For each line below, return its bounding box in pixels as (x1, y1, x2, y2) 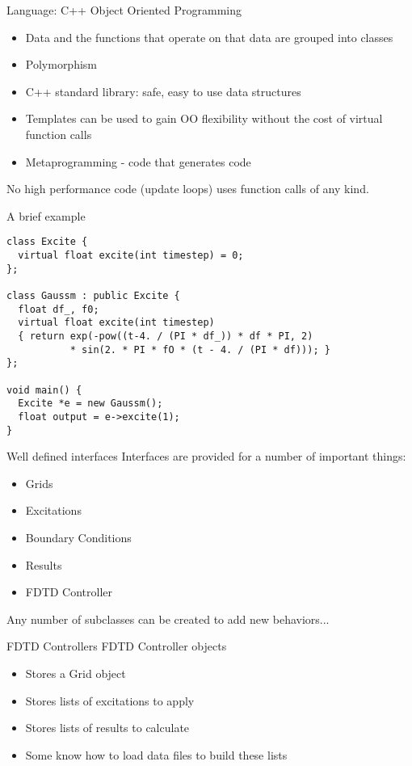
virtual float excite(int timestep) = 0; (18, 250, 244, 261)
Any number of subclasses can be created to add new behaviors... (6, 610, 330, 627)
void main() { (6, 384, 82, 396)
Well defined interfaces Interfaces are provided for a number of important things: (6, 448, 406, 465)
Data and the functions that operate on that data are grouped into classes (25, 28, 393, 45)
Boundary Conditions (25, 528, 132, 545)
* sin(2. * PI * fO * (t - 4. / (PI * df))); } (69, 343, 330, 356)
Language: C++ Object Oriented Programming (6, 2, 242, 18)
